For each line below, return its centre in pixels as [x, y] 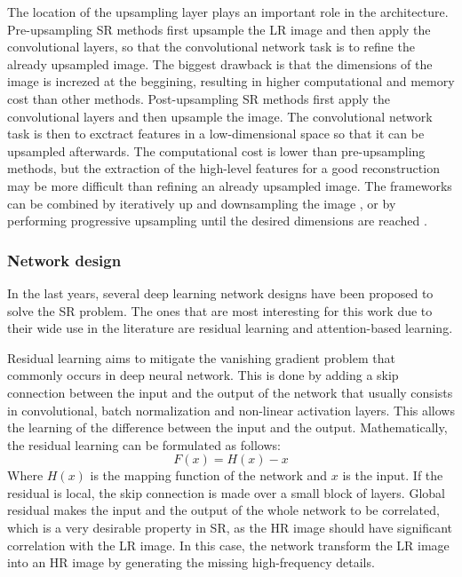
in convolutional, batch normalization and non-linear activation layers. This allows [231, 410]
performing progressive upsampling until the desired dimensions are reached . [217, 221]
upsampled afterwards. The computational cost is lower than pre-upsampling [216, 150]
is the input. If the [393, 475]
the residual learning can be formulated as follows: [144, 444]
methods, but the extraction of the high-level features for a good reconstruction [223, 168]
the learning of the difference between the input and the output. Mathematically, [227, 427]
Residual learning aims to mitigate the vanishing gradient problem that [201, 357]
